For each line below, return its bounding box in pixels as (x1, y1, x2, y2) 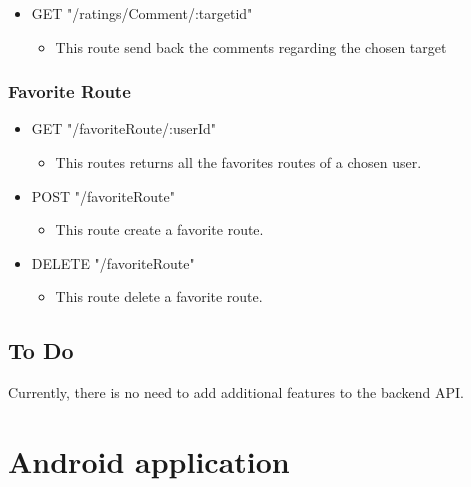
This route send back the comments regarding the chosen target (55, 36, 447, 57)
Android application (8, 440, 290, 481)
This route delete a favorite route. (55, 286, 263, 307)
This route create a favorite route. (55, 219, 264, 240)
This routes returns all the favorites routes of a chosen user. (55, 152, 422, 172)
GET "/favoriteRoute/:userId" (31, 118, 216, 139)
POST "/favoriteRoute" (31, 185, 175, 206)
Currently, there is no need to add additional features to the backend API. (8, 382, 464, 403)
